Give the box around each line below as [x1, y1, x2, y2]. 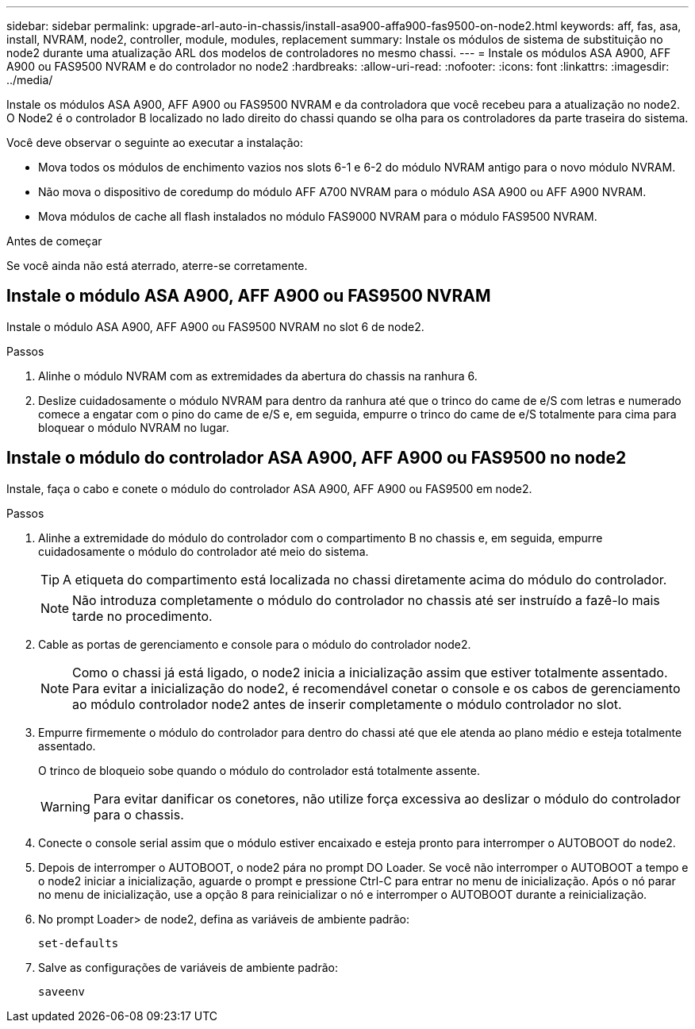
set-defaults [38, 936, 119, 950]
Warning [40, 798, 90, 815]
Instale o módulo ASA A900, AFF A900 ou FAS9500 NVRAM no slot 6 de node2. [6, 319, 424, 333]
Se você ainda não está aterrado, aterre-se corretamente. [6, 259, 308, 272]
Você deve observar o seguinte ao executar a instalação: [6, 136, 303, 149]
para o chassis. [93, 806, 184, 823]
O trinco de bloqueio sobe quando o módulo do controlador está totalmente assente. [38, 763, 480, 777]
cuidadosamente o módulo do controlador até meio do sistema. [38, 544, 369, 558]
